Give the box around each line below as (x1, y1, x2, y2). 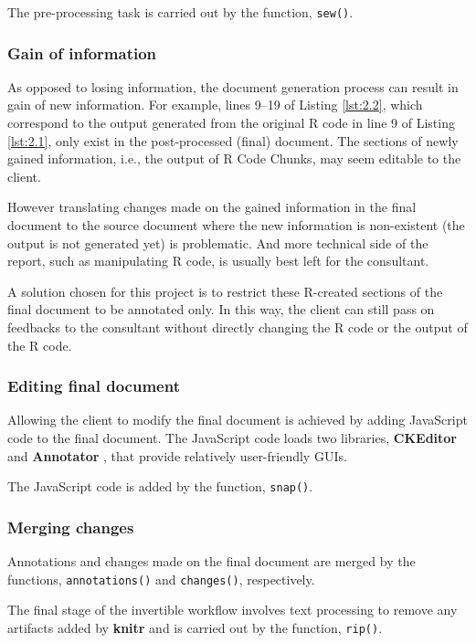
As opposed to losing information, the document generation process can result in (7, 77, 459, 96)
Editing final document (7, 374, 180, 397)
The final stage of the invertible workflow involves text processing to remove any (7, 600, 458, 619)
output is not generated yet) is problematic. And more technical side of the (7, 233, 428, 252)
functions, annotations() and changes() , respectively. (7, 569, 315, 588)
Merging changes (7, 515, 134, 538)
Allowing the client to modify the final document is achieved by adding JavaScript (7, 410, 468, 429)
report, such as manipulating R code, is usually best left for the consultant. (7, 251, 429, 270)
